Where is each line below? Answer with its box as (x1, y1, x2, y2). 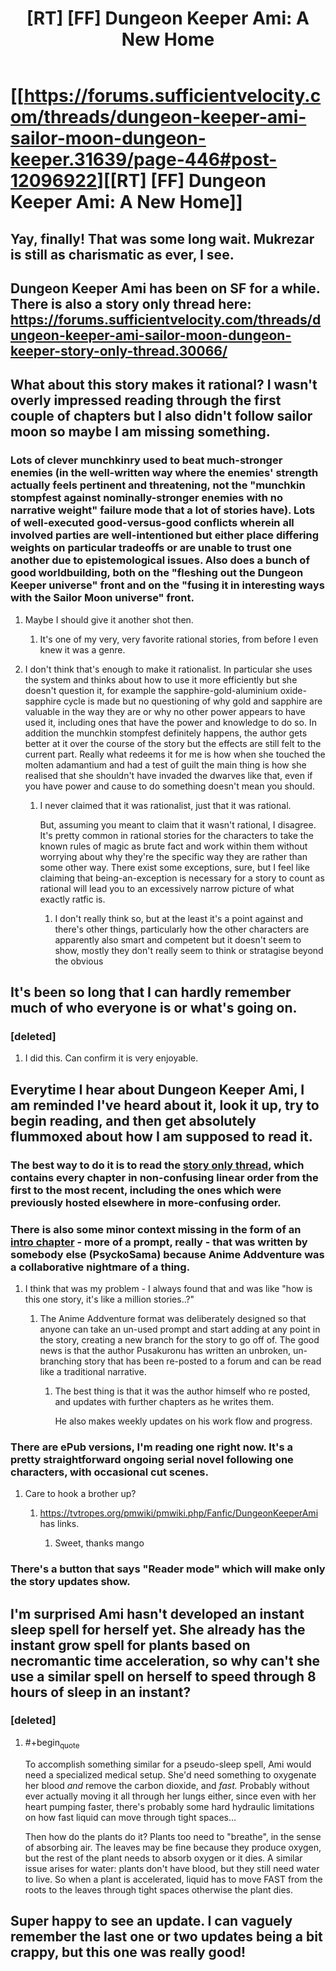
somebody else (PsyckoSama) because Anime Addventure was (10, 1247, 325, 1261)
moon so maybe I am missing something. (10, 423, 271, 441)
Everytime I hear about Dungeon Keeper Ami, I (10, 1081, 305, 1098)
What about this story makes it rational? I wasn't (10, 377, 318, 394)
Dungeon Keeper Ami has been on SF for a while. (10, 280, 321, 297)
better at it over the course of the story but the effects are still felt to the (24, 737, 322, 749)
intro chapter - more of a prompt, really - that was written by (10, 1235, 308, 1249)
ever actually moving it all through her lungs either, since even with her (24, 1790, 317, 1802)
